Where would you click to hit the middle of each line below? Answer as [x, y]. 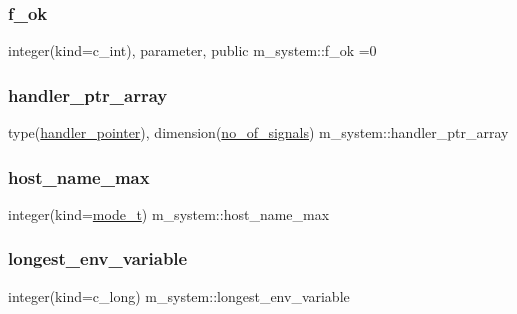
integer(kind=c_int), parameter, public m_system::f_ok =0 [192, 50]
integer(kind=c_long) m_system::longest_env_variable [179, 295]
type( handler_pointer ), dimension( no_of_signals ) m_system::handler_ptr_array [258, 132]
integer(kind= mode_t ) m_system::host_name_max [169, 213]
